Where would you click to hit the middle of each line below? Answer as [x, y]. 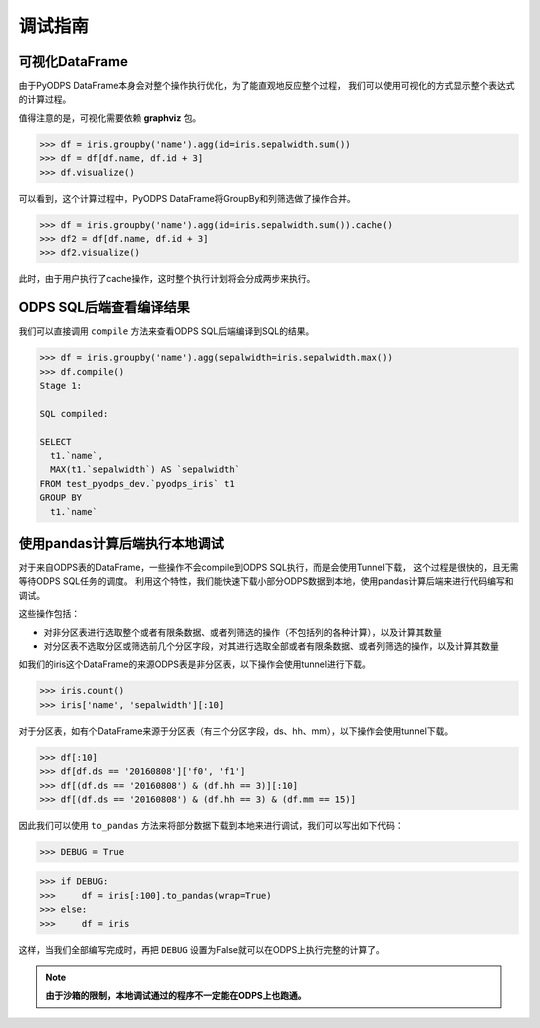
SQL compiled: [74, 413]
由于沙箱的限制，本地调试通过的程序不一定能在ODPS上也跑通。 [176, 996]
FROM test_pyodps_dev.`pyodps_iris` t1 [137, 483]
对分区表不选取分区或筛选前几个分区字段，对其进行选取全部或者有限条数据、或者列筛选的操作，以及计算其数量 [271, 646]
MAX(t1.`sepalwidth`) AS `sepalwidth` [145, 469]
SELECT [55, 441]
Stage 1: [61, 386]
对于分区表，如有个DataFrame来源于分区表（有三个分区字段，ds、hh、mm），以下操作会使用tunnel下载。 [236, 731]
